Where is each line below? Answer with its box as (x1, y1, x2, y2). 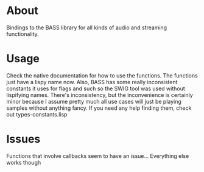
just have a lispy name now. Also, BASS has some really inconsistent (6, 78, 178, 85)
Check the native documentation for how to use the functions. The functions (6, 71, 198, 79)
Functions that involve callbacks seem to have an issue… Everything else (6, 152, 189, 159)
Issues (6, 132, 41, 146)
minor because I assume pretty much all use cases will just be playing (6, 98, 181, 105)
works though (6, 159, 41, 166)
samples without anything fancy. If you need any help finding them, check (6, 104, 192, 112)
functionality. (6, 30, 40, 37)
